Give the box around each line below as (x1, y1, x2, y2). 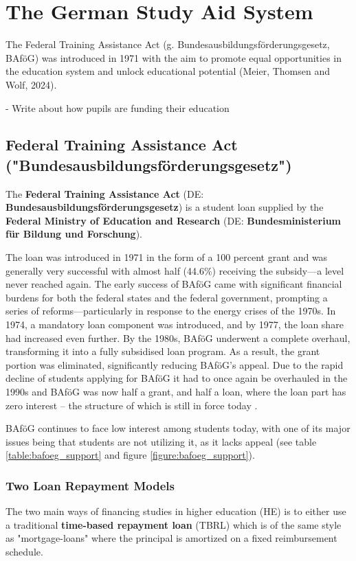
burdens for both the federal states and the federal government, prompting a (5, 290, 328, 304)
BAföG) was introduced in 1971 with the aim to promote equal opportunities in (5, 50, 342, 65)
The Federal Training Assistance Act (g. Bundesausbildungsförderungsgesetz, (5, 37, 330, 51)
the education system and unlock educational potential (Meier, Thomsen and (5, 64, 331, 78)
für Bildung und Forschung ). (5, 227, 143, 241)
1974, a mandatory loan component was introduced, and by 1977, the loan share (5, 317, 344, 332)
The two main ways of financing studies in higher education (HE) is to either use (5, 504, 346, 518)
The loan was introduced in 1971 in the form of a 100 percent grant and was (5, 250, 328, 264)
